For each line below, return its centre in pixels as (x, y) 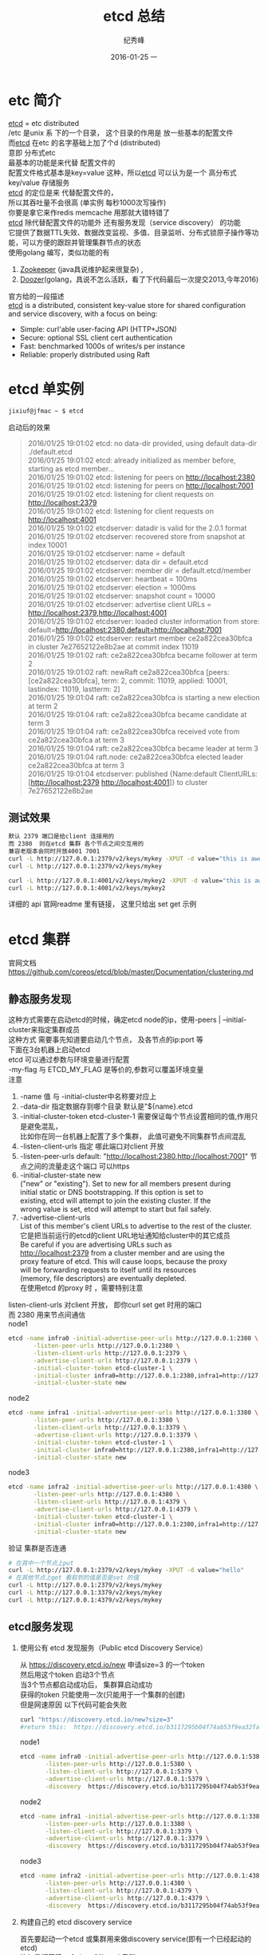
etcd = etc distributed (44, 123)
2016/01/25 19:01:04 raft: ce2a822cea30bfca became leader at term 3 (143, 748)
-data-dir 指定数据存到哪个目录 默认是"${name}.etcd (106, 1106)
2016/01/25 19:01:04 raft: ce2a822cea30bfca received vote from (134, 731)
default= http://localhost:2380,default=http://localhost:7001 (124, 629)
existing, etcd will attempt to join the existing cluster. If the (115, 1200)
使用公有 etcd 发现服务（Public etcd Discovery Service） (113, 1647)
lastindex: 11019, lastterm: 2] (74, 689)
